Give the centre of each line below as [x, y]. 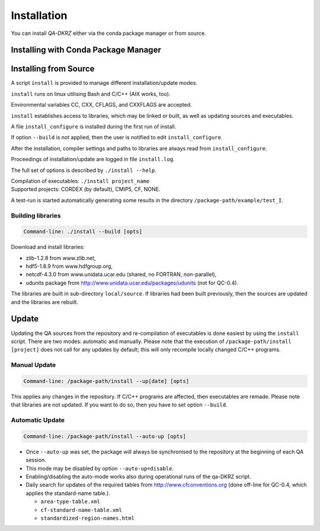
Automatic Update [38, 420]
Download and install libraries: [48, 247]
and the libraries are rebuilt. [45, 302]
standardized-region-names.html [87, 518]
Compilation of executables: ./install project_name [80, 181]
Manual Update [33, 365]
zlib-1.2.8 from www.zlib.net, [61, 258]
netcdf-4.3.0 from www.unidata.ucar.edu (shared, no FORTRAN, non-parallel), [121, 274]
